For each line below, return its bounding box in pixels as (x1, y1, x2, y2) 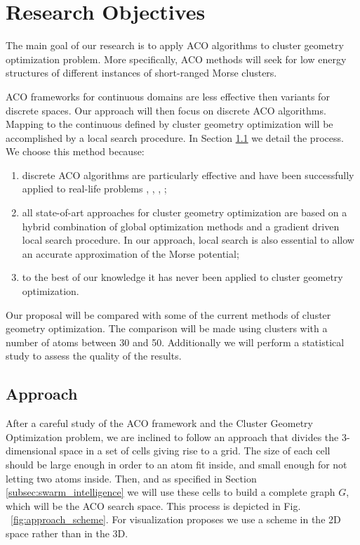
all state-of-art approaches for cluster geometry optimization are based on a (22, 205, 347, 220)
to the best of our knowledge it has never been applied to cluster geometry (22, 270, 343, 284)
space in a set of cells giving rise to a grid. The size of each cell (60, 443, 331, 458)
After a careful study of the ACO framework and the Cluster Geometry (6, 416, 313, 431)
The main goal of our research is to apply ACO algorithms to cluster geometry (6, 38, 344, 53)
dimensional (6, 443, 57, 458)
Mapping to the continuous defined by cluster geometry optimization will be (6, 117, 333, 131)
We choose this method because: (6, 144, 145, 159)
